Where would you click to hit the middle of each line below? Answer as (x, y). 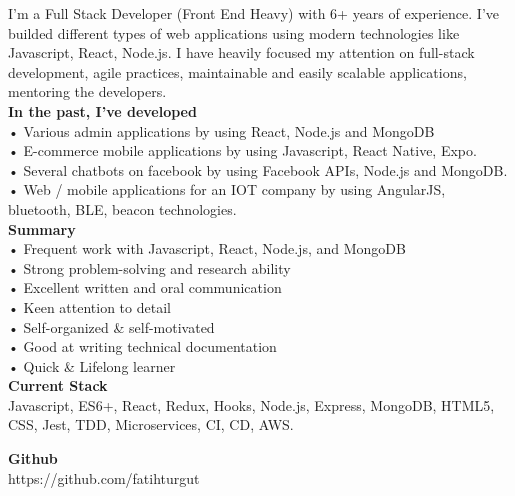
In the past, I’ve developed (102, 110)
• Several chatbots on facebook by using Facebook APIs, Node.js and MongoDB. (258, 169)
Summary (42, 228)
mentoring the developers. (87, 91)
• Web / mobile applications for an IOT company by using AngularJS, (227, 189)
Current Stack (58, 385)
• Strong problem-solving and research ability (149, 267)
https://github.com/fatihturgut (104, 477)
